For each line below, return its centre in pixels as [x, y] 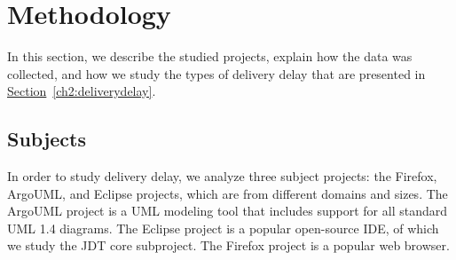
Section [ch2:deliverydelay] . [82, 91]
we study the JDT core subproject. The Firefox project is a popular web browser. [228, 245]
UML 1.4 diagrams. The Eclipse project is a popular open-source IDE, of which [223, 228]
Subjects [47, 139]
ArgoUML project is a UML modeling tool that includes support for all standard [228, 211]
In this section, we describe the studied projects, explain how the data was [210, 56]
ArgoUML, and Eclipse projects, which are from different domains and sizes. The [228, 193]
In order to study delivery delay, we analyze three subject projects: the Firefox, [222, 176]
